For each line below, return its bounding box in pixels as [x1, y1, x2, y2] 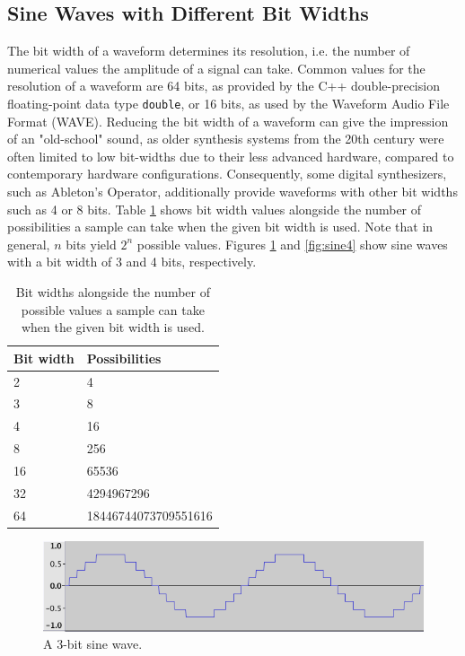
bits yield [66, 234, 117, 253]
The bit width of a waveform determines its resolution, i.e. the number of [7, 41, 410, 60]
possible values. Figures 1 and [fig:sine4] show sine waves [136, 234, 448, 253]
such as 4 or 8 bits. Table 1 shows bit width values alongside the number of [7, 199, 422, 218]
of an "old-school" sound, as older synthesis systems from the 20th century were [7, 129, 444, 148]
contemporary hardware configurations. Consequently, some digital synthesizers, [7, 164, 447, 183]
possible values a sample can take [21, 300, 205, 319]
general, [7, 234, 50, 253]
